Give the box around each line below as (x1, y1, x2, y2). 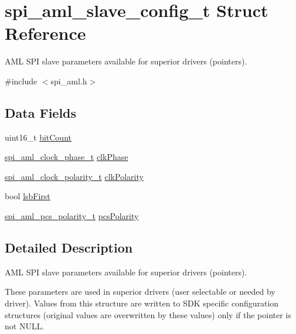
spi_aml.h (50, 74, 87, 87)
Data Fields (5, 103, 77, 121)
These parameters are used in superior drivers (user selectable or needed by (5, 285, 275, 298)
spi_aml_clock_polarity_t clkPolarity (5, 170, 144, 182)
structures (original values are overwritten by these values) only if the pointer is (5, 308, 291, 321)
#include (5, 74, 38, 87)
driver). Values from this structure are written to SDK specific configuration (5, 297, 279, 309)
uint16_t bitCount (5, 131, 72, 143)
